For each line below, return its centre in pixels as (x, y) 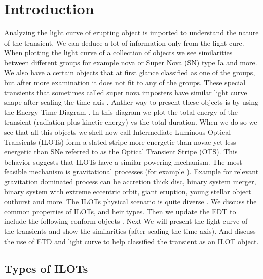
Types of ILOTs (46, 268)
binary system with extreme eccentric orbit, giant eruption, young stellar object (128, 191)
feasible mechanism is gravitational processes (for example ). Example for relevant (131, 171)
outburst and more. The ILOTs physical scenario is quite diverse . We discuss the (130, 201)
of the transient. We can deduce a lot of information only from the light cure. (124, 42)
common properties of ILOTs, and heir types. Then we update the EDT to (120, 211)
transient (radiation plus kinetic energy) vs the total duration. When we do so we (131, 122)
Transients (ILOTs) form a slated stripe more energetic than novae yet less (120, 142)
